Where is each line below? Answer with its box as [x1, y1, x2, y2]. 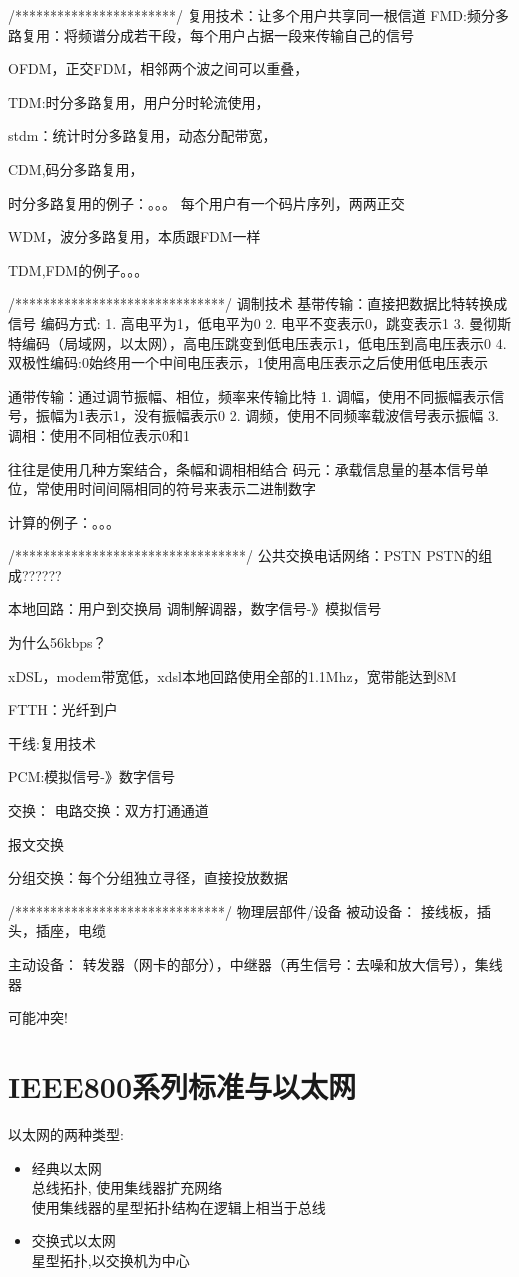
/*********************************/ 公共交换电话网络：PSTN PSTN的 [8, 545, 479, 566]
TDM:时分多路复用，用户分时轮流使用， [8, 91, 270, 112]
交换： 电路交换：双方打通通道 [8, 800, 209, 821]
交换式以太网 [31, 1230, 116, 1251]
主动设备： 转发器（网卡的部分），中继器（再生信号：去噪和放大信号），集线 [8, 954, 503, 974]
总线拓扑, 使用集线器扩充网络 [31, 1177, 223, 1198]
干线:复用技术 [8, 732, 96, 753]
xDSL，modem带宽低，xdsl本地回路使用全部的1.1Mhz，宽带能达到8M [8, 665, 457, 686]
